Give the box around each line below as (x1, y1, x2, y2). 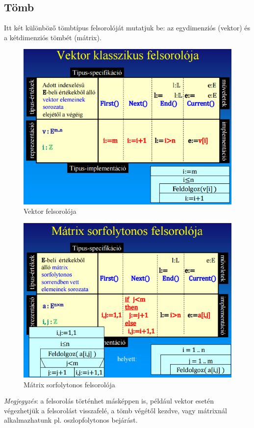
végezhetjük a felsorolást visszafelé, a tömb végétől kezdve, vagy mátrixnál (4, 405, 227, 415)
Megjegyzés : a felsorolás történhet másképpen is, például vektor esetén (4, 396, 214, 406)
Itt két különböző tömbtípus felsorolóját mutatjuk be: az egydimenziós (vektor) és (4, 23, 251, 33)
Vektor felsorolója (24, 206, 76, 216)
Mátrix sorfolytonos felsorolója (24, 379, 115, 389)
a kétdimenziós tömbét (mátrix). (4, 32, 102, 42)
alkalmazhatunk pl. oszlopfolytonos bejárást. (4, 415, 138, 425)
